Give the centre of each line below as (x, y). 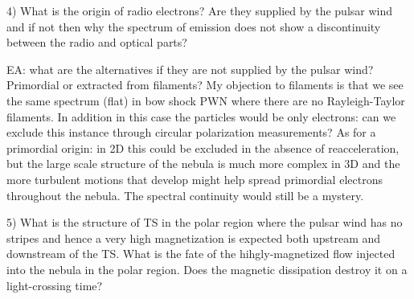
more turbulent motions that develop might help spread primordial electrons (195, 179)
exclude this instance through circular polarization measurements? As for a (191, 132)
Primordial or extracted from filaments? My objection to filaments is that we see (205, 85)
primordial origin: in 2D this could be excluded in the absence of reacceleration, (203, 147)
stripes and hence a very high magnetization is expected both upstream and (194, 238)
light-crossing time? (55, 285)
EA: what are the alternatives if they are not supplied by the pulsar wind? (190, 69)
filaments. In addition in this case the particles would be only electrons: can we (201, 116)
